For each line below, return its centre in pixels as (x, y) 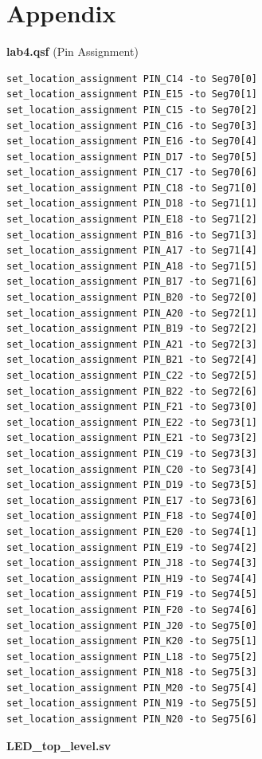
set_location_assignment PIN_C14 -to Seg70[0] (132, 79)
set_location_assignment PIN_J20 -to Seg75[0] (132, 625)
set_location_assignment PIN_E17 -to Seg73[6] (132, 500)
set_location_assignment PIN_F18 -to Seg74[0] (132, 516)
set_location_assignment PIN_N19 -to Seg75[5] (132, 704)
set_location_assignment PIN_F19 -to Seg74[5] (132, 594)
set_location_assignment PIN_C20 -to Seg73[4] (132, 469)
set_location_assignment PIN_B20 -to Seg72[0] (132, 298)
